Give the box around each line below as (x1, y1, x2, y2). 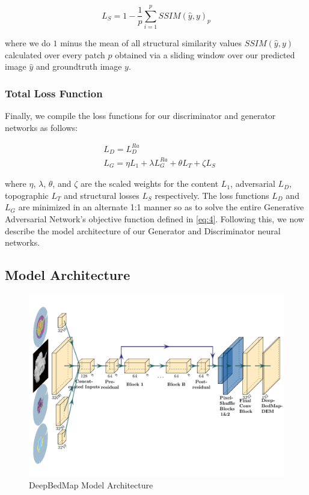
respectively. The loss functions (154, 189, 269, 201)
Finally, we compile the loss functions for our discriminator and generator (5, 109, 276, 122)
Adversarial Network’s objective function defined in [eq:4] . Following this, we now (5, 213, 304, 225)
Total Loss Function (5, 85, 103, 100)
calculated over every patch (5, 48, 105, 61)
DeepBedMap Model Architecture (29, 478, 153, 491)
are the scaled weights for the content (80, 177, 219, 190)
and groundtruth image (35, 60, 122, 73)
